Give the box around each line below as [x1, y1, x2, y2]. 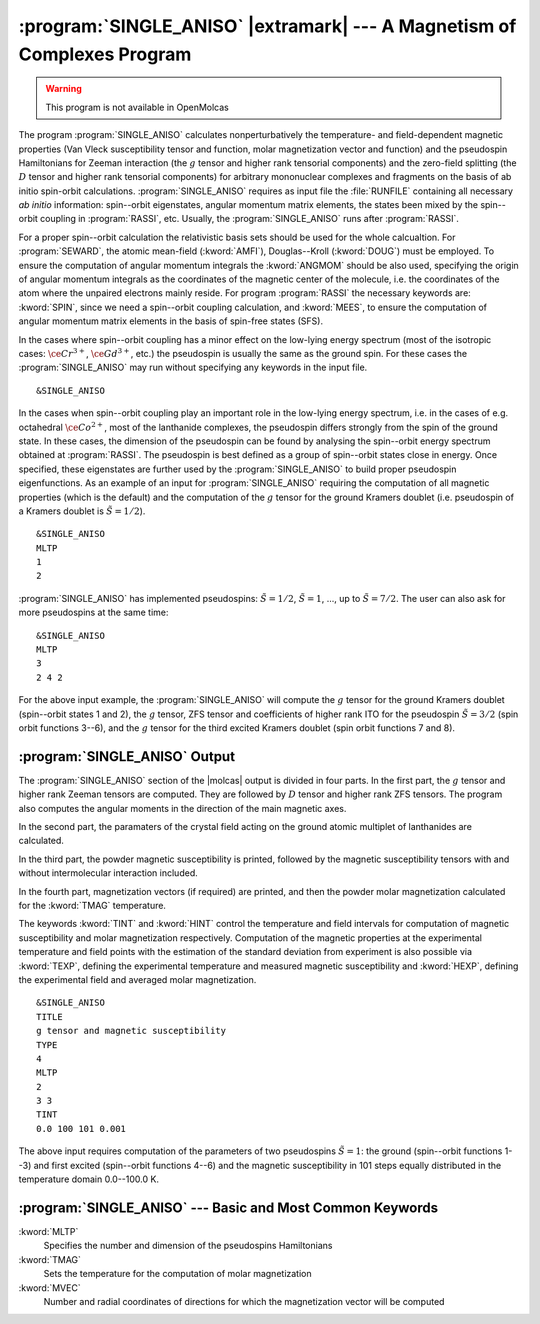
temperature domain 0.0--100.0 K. [18, 1173, 160, 1185]
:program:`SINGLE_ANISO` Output [18, 748, 235, 765]
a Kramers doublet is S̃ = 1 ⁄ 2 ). [18, 505, 146, 517]
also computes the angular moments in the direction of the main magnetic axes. [18, 802, 347, 814]
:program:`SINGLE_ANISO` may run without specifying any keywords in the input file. [18, 361, 368, 374]
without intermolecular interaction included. [18, 867, 199, 879]
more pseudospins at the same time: [18, 606, 169, 619]
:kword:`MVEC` [18, 1281, 81, 1294]
